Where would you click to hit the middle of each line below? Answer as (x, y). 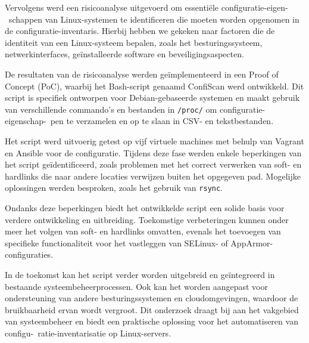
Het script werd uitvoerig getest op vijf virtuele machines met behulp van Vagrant (154, 141)
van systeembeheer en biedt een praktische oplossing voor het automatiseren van (152, 321)
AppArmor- (252, 242)
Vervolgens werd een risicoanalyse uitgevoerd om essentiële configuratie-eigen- (146, 7)
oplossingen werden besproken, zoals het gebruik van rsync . (114, 188)
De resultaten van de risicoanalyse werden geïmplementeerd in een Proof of (142, 74)
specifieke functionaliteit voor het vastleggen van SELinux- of (116, 242)
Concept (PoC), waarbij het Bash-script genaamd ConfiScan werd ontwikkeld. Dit (154, 86)
